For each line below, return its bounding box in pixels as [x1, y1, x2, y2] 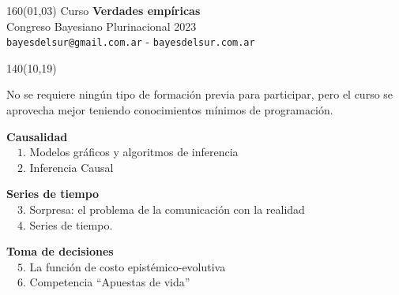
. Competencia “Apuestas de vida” [23, 274, 190, 290]
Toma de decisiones [6, 243, 114, 260]
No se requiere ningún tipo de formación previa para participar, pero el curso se [6, 86, 393, 103]
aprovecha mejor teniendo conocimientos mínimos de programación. [6, 102, 333, 118]
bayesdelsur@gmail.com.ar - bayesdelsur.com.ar [6, 33, 255, 50]
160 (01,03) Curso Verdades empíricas [6, 2, 201, 18]
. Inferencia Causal [23, 159, 114, 175]
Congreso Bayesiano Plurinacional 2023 [6, 17, 197, 34]
